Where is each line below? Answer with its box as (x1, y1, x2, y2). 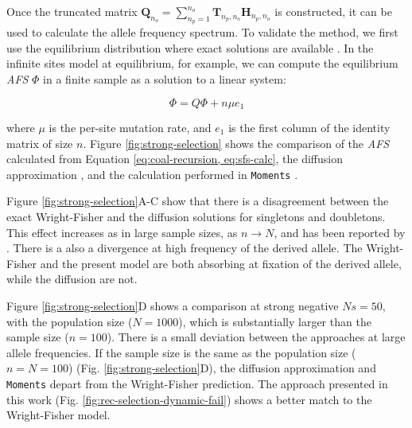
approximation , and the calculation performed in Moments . (6, 165, 298, 182)
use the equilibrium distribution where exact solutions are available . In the (6, 39, 374, 56)
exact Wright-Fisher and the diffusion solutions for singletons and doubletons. (6, 208, 386, 225)
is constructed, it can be (274, 3, 392, 19)
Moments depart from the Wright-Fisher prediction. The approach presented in (6, 375, 388, 391)
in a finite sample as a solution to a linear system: (43, 70, 286, 87)
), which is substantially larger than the (178, 313, 371, 329)
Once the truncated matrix (6, 3, 138, 19)
